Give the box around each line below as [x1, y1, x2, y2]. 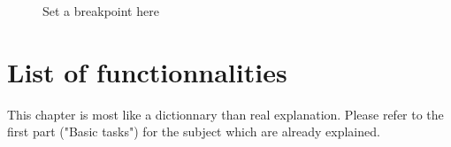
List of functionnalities [7, 53, 287, 89]
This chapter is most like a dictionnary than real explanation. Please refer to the [7, 104, 444, 123]
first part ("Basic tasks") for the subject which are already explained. [7, 122, 380, 141]
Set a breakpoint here [42, 2, 159, 19]
